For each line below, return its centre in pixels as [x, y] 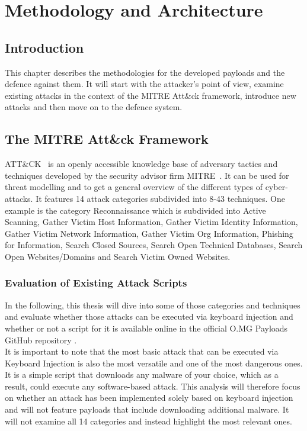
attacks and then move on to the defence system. [94, 107]
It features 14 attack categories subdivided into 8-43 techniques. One [160, 198]
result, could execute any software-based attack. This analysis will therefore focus [153, 386]
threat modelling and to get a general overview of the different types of [134, 187]
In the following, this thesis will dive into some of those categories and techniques [153, 305]
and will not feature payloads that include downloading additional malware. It [147, 409]
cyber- [276, 187]
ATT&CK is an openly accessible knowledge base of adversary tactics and [141, 164]
